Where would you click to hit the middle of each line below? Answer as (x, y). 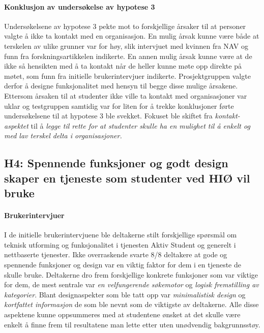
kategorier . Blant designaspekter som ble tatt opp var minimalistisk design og (125, 294)
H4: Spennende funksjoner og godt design (116, 163)
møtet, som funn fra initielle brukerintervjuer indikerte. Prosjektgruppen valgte (127, 75)
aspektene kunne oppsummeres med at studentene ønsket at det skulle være (122, 314)
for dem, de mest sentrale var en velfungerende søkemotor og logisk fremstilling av (131, 284)
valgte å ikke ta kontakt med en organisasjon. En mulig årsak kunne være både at (132, 36)
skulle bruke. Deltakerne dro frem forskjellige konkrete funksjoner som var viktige (131, 274)
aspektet (16, 125)
